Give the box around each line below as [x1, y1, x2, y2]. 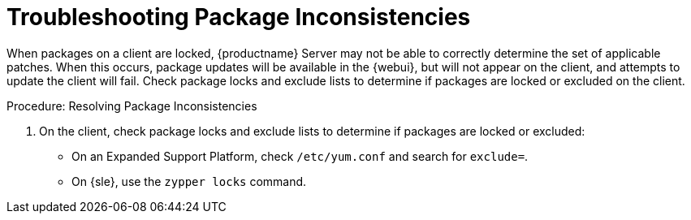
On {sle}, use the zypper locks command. [71, 174, 307, 188]
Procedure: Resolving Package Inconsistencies [6, 98, 257, 113]
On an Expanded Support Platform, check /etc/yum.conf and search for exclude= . [71, 149, 529, 163]
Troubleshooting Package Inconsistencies [6, 3, 471, 31]
